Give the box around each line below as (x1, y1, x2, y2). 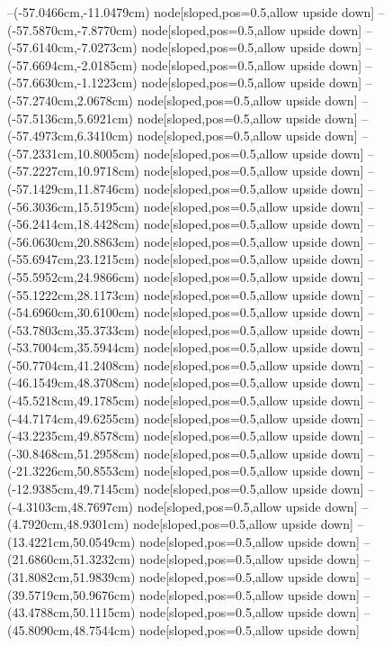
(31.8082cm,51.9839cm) (7, 568, 136, 586)
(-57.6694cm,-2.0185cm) (7, 55, 138, 74)
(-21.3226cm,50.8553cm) (7, 461, 139, 480)
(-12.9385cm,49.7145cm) (7, 479, 139, 498)
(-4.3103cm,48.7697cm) (7, 496, 133, 515)
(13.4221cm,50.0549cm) (7, 532, 136, 550)
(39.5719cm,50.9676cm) (7, 585, 136, 604)
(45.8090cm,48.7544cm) (7, 620, 136, 639)
